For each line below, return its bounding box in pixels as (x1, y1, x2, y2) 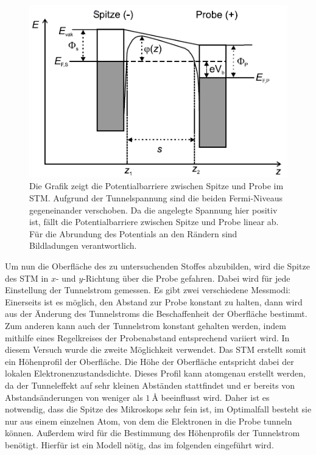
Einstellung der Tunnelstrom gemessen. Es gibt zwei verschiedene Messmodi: (5, 283, 290, 296)
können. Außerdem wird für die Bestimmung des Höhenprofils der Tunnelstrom (5, 426, 300, 439)
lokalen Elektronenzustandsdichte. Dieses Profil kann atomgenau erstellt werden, (5, 367, 306, 380)
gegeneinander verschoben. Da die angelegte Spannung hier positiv (29, 203, 278, 216)
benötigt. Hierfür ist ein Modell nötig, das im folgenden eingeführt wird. (5, 438, 274, 451)
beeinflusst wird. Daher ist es (161, 391, 270, 403)
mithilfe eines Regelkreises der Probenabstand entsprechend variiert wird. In (5, 331, 290, 344)
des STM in (5, 271, 49, 284)
